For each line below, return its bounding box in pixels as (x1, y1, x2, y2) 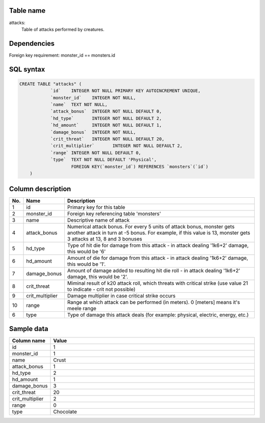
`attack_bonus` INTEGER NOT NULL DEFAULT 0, (50, 109, 162, 114)
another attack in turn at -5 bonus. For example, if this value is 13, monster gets (67, 229, 250, 236)
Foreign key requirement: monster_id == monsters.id (9, 52, 115, 58)
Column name (12, 337, 46, 344)
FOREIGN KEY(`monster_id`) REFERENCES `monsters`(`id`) (71, 164, 209, 169)
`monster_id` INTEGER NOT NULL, (50, 95, 136, 100)
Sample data (9, 325, 49, 333)
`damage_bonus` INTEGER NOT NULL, (50, 129, 136, 135)
